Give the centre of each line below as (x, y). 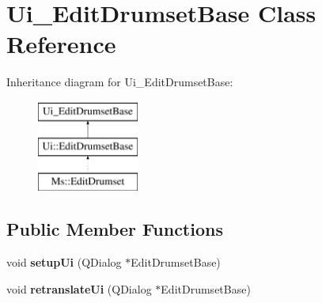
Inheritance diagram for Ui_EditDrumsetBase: (120, 82)
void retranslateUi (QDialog (79, 288)
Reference (61, 44)
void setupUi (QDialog (64, 262)
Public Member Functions (115, 229)
